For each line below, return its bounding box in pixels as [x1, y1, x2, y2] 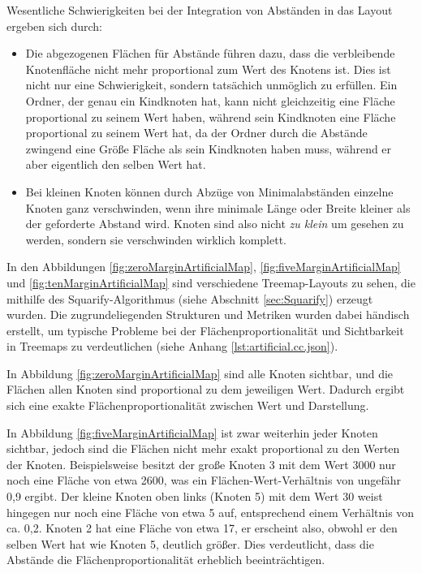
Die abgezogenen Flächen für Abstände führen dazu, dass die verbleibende [25, 45, 395, 62]
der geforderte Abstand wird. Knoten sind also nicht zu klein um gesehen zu [25, 215, 404, 232]
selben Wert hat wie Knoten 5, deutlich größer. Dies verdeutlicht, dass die [6, 535, 374, 552]
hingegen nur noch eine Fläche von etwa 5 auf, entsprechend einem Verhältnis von [6, 503, 415, 520]
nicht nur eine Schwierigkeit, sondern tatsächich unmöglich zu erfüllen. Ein [25, 76, 398, 93]
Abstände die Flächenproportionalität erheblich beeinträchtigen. [6, 551, 325, 568]
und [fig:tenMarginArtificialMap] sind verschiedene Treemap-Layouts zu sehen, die [6, 274, 416, 291]
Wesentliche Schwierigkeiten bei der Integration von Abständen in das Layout [6, 2, 393, 18]
